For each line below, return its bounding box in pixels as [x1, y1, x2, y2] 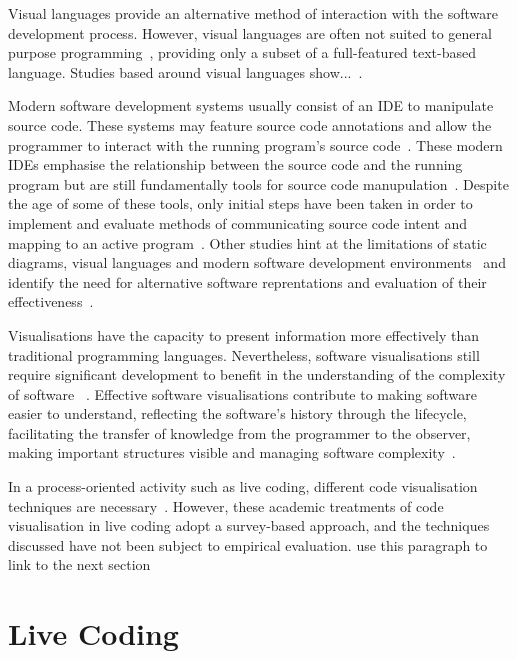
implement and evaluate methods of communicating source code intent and [8, 212, 468, 233]
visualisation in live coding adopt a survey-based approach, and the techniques [8, 515, 490, 536]
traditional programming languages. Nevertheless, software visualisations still [8, 344, 480, 365]
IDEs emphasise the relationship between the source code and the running [8, 154, 463, 175]
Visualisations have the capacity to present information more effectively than [8, 324, 479, 345]
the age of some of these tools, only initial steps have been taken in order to [8, 193, 473, 214]
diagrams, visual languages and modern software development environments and [8, 252, 506, 273]
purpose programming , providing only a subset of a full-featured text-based [8, 42, 477, 63]
